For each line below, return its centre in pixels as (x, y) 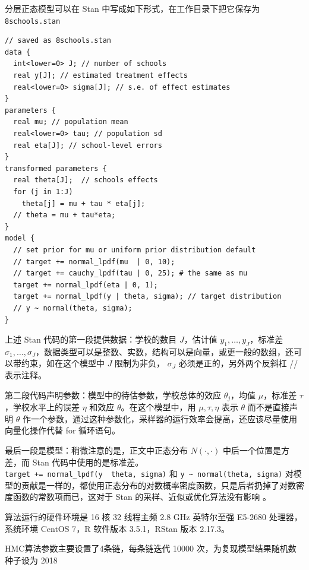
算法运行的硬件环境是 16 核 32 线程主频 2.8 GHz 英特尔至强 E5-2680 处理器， (154, 516)
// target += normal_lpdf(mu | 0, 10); (94, 262)
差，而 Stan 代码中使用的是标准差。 (74, 462)
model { (20, 238)
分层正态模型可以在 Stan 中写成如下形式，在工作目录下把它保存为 (133, 8)
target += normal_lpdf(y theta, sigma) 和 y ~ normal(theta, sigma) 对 (149, 474)
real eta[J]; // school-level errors (88, 145)
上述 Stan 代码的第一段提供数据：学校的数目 (91, 339)
